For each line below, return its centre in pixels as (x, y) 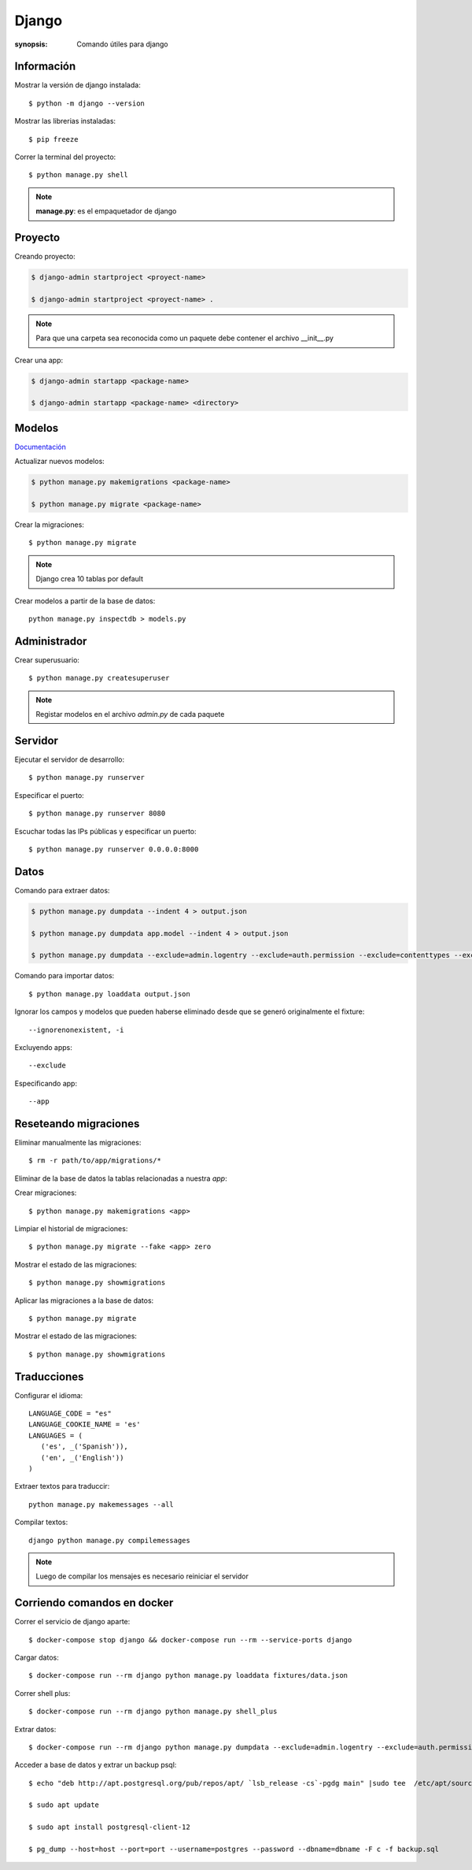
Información (45, 67)
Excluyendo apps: (43, 1047)
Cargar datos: (37, 1657)
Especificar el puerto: (49, 795)
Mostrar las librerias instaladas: (65, 121)
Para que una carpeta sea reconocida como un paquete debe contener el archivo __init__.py (185, 338)
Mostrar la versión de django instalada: (77, 85)
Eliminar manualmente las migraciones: (78, 1143)
